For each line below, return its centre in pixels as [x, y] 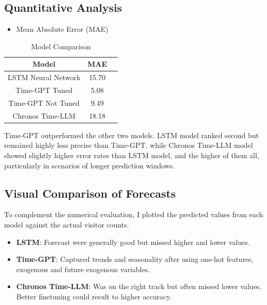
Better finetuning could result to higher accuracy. [94, 296]
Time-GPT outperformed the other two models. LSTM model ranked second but [132, 135]
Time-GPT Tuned [44, 90]
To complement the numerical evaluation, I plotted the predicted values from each [134, 214]
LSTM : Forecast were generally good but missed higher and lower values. [133, 242]
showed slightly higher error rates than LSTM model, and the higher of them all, [132, 155]
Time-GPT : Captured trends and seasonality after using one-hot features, [135, 259]
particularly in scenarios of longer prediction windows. [90, 165]
